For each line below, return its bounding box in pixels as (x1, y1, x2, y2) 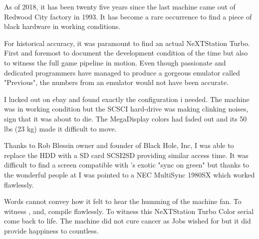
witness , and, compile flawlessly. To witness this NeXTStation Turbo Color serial (4, 205, 254, 216)
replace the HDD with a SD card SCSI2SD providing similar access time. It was (4, 149, 249, 160)
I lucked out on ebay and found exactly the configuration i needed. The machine (4, 93, 250, 104)
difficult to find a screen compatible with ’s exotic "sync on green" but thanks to (4, 159, 250, 170)
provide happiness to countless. (4, 225, 99, 235)
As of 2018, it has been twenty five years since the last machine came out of (4, 1, 236, 11)
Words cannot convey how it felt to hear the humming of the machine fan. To (4, 196, 242, 206)
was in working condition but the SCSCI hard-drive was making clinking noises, (4, 103, 249, 114)
